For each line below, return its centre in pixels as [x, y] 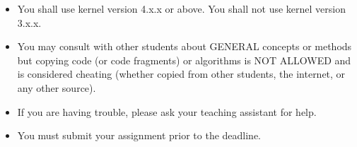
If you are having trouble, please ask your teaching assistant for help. [167, 111]
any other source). [57, 87]
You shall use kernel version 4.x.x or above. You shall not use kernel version [182, 8]
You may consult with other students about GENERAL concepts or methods [185, 46]
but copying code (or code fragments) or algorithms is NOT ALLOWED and [184, 60]
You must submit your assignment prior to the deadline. [139, 135]
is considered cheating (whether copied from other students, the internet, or [181, 74]
